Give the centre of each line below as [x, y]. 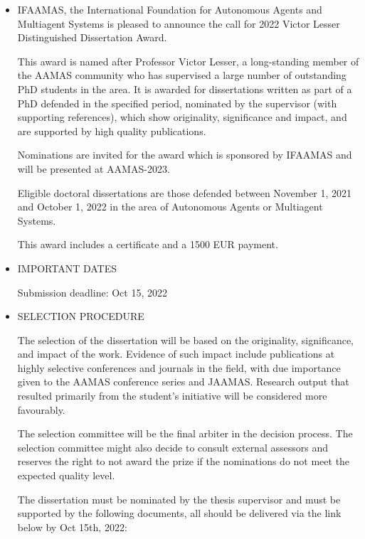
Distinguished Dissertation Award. [92, 37]
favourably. [41, 409]
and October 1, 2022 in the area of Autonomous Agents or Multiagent [170, 207]
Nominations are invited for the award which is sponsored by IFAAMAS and [185, 155]
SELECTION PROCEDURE [81, 316]
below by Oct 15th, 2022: [72, 527]
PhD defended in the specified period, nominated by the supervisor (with [177, 103]
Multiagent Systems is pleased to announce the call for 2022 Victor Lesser [179, 23]
